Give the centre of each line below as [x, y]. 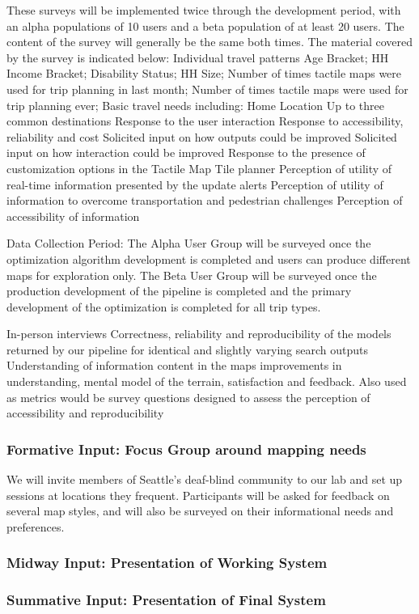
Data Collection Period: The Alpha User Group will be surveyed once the [189, 243]
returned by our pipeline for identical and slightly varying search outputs [187, 349]
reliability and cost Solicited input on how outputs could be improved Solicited [202, 136]
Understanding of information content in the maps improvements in [174, 365]
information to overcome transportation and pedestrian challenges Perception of [205, 200]
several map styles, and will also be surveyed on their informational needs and [200, 511]
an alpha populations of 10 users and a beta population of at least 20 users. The [205, 25]
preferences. [36, 526]
